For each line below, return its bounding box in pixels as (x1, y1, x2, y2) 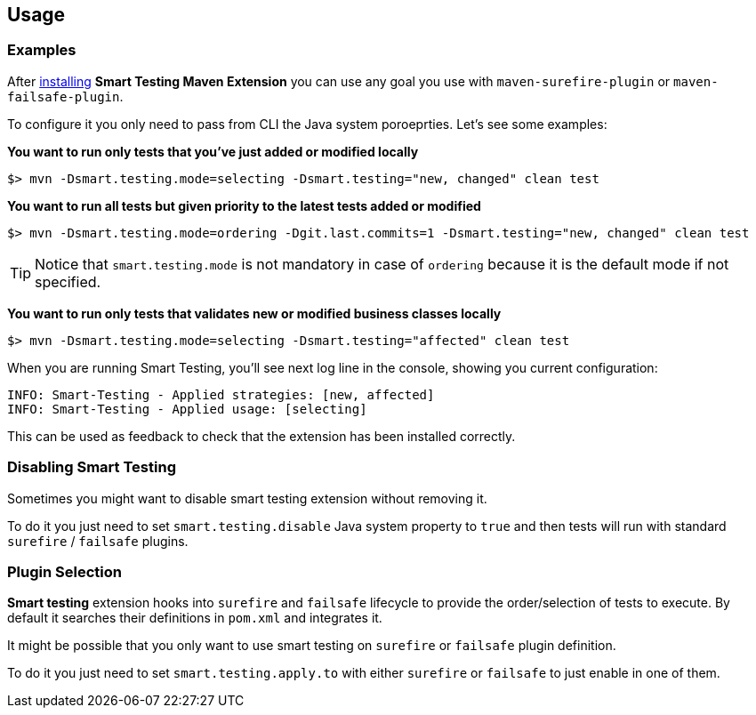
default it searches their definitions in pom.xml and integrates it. (7, 610, 382, 626)
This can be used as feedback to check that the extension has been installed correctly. (7, 428, 516, 444)
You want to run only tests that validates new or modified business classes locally (7, 305, 502, 321)
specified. (35, 272, 101, 291)
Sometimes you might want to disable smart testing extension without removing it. (7, 490, 487, 506)
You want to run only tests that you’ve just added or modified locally (7, 143, 419, 159)
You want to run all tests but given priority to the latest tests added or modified (7, 197, 481, 213)
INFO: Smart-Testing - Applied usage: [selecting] (7, 401, 367, 416)
